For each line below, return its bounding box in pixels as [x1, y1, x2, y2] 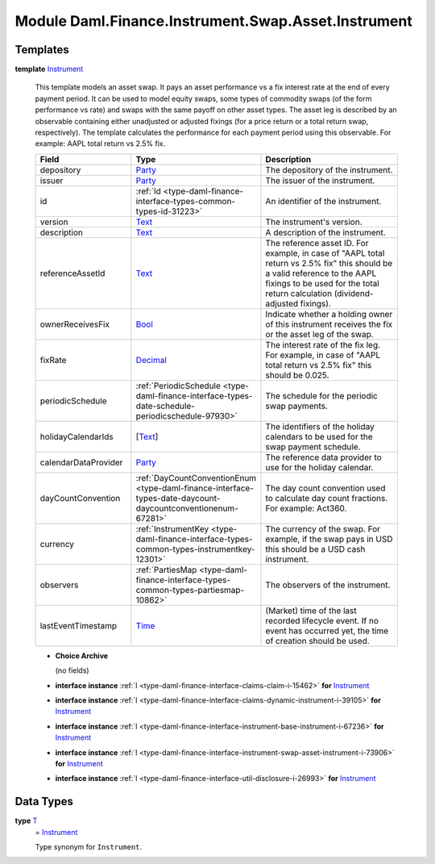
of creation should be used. [265, 635, 370, 646]
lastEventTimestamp [39, 620, 118, 631]
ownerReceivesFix [39, 319, 110, 330]
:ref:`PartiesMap [135, 564, 197, 575]
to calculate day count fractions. [265, 492, 388, 503]
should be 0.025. [265, 369, 329, 381]
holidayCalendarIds [39, 431, 114, 442]
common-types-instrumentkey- [135, 543, 255, 554]
